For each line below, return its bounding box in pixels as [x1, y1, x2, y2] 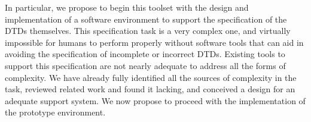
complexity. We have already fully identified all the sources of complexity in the [5, 71, 297, 83]
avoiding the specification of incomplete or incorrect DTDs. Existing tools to [5, 48, 285, 60]
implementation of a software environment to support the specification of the [5, 12, 287, 25]
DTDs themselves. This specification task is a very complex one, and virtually [5, 24, 291, 37]
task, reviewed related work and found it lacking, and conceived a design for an [5, 83, 295, 95]
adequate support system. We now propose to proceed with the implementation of [5, 94, 306, 107]
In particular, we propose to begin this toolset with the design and [5, 1, 249, 13]
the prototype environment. [5, 106, 106, 118]
